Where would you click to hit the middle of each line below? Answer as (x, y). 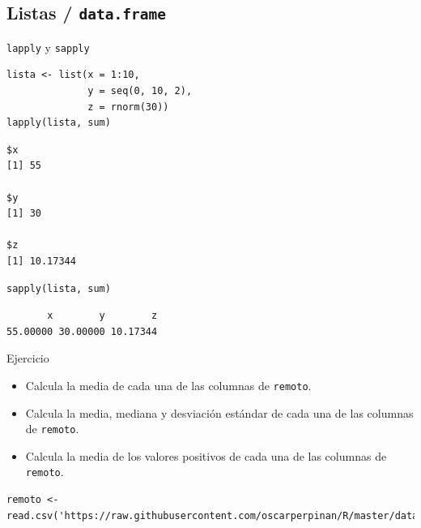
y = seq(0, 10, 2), (140, 91)
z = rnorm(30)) (128, 107)
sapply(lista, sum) (59, 288)
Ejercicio (28, 358)
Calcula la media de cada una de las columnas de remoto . (168, 385)
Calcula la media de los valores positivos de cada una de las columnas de (206, 455)
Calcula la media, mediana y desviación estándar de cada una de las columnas (219, 412)
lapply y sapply (48, 47)
